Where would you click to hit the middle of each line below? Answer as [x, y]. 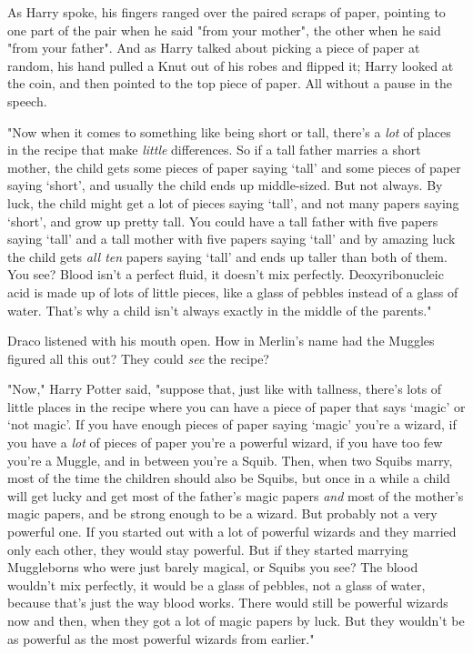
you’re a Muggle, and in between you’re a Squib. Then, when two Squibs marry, [230, 460]
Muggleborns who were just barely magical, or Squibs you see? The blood [213, 567]
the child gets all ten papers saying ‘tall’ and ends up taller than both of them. [227, 256]
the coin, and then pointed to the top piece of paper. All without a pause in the [230, 83]
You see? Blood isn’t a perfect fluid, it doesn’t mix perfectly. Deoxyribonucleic [226, 274]
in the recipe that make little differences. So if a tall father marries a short [214, 150]
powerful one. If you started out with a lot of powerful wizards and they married [232, 532]
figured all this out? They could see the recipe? [138, 358]
